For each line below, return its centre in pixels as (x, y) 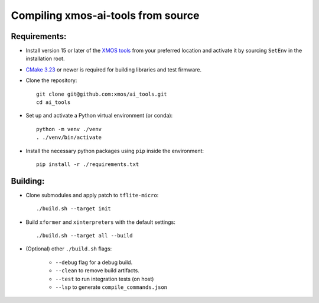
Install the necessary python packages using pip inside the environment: (115, 151)
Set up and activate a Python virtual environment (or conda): (99, 116)
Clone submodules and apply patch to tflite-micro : (92, 195)
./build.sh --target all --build (84, 236)
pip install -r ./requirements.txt (88, 164)
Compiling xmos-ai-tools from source (105, 15)
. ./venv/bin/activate (69, 138)
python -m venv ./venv (69, 129)
